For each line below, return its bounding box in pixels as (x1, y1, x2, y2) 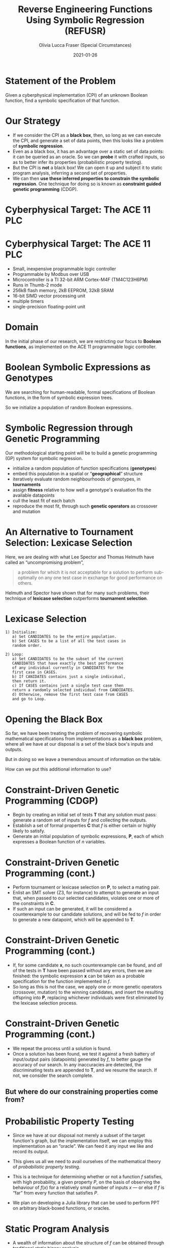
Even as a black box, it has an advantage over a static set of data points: (12, 148, 164, 154)
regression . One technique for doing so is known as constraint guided (12, 181, 161, 187)
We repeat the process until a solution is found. (12, 1045, 112, 1052)
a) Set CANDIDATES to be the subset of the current (12, 657, 124, 662)
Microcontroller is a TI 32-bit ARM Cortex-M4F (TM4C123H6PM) (12, 276, 148, 282)
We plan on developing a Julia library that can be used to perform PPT (12, 1200, 160, 1206)
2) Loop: (5, 652, 24, 657)
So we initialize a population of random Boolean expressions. (5, 404, 133, 410)
